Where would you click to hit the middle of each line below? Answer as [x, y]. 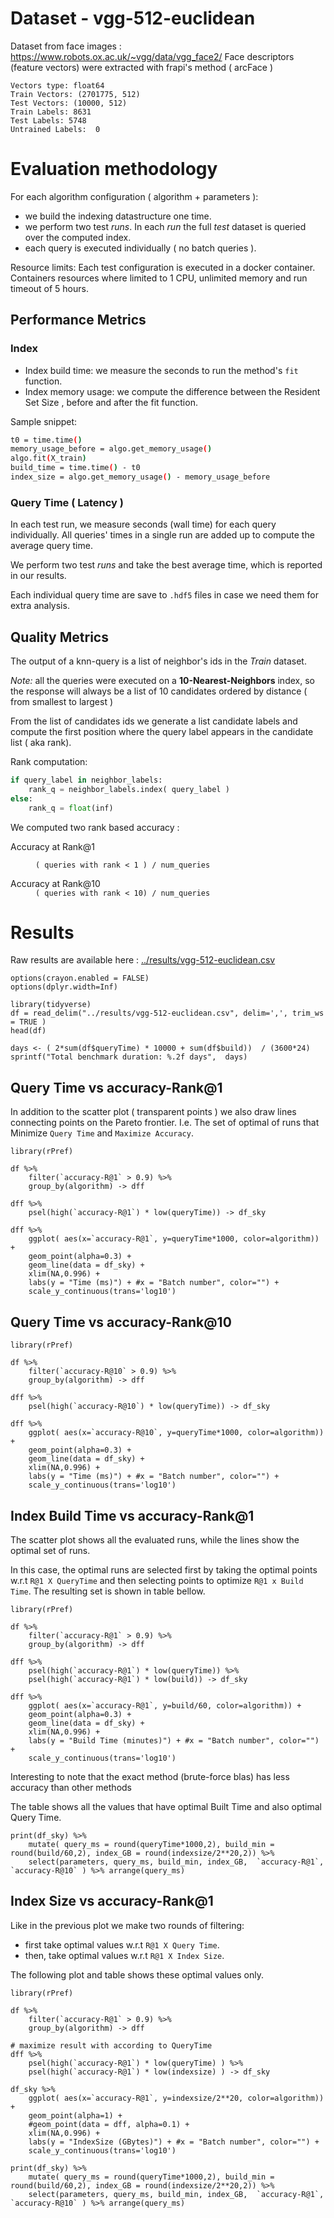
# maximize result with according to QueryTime [111, 2045]
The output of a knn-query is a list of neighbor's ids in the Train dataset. [158, 661]
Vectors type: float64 [57, 85]
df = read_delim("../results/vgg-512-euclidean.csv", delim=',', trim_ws [167, 1013]
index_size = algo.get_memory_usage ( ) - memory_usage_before [140, 477]
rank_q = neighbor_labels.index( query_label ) [129, 789]
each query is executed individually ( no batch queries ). [140, 248]
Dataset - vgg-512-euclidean [133, 18]
